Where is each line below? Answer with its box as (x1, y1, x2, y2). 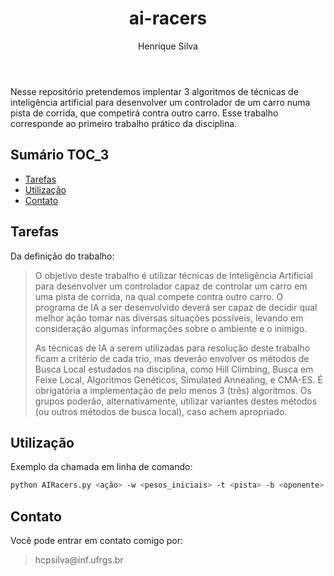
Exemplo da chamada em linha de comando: (10, 461, 193, 473)
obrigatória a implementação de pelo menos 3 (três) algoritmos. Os (34, 384, 312, 396)
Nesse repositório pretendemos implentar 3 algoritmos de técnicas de (10, 85, 299, 97)
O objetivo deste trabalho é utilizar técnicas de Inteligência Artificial (34, 269, 313, 281)
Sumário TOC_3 (10, 147, 110, 164)
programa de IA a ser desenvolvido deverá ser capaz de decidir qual (34, 301, 318, 313)
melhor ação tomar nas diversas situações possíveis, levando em (34, 312, 304, 324)
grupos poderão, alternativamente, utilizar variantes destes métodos (34, 395, 318, 407)
